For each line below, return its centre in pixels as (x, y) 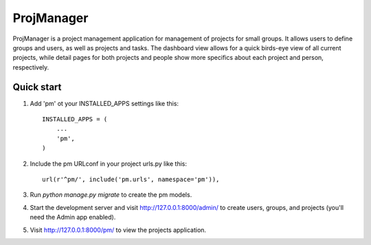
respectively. (31, 67)
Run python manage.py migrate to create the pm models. (111, 195)
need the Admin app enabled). (73, 217)
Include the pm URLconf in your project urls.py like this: (108, 163)
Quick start (37, 87)
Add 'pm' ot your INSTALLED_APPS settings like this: (104, 103)
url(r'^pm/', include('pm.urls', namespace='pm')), (131, 179)
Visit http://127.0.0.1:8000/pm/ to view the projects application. (118, 230)
